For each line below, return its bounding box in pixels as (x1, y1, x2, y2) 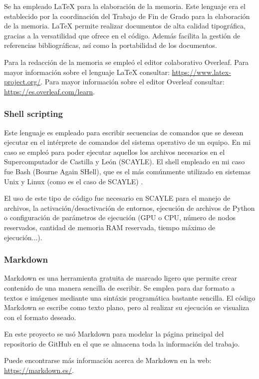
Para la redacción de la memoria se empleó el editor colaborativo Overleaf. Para (4, 56, 249, 67)
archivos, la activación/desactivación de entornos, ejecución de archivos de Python (4, 202, 255, 213)
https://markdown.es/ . (4, 365, 74, 376)
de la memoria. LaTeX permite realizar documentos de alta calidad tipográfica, (4, 20, 246, 31)
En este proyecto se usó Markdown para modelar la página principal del (4, 329, 224, 339)
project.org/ (4, 76, 41, 87)
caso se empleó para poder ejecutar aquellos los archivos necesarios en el (4, 146, 225, 157)
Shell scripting (4, 107, 63, 120)
